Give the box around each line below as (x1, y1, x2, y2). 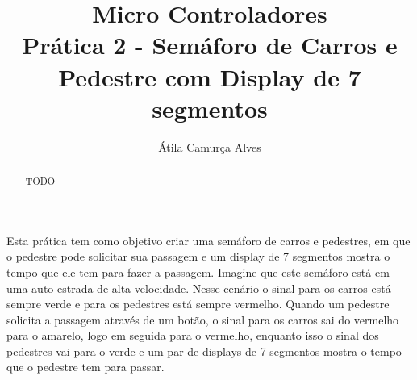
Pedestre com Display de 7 (58, 60, 361, 93)
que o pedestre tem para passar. (6, 358, 165, 375)
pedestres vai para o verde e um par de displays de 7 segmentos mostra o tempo (6, 342, 402, 359)
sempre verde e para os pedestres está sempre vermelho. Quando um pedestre (6, 295, 390, 312)
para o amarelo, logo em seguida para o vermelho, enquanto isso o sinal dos (6, 327, 379, 344)
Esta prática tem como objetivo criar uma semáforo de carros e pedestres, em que (6, 232, 411, 248)
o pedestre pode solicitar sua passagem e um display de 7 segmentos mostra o (6, 248, 390, 265)
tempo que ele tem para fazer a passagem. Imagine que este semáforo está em (6, 263, 390, 280)
